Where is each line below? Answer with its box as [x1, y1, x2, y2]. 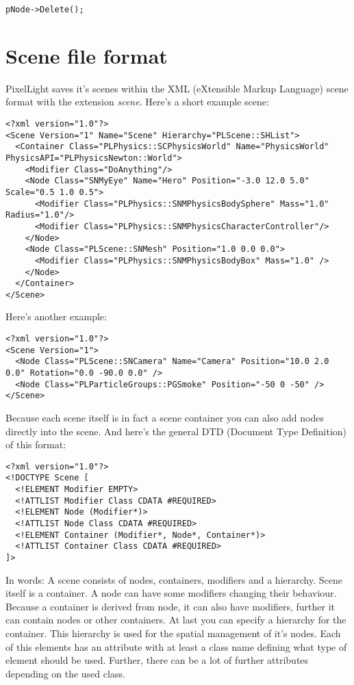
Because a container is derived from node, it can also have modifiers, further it [5, 599, 335, 613]
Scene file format [5, 41, 168, 69]
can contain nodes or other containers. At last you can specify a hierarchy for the [5, 612, 346, 627]
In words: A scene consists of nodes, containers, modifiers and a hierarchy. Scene [5, 572, 342, 586]
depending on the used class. [5, 666, 125, 680]
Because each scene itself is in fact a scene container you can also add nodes [5, 411, 325, 424]
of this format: [5, 437, 66, 452]
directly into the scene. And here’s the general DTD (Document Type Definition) [5, 424, 347, 438]
